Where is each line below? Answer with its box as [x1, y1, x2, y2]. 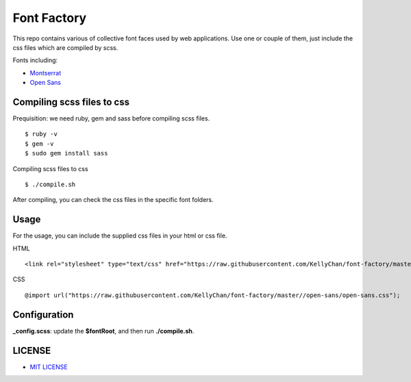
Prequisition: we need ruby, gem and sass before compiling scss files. [12, 114, 210, 123]
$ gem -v [25, 140, 54, 147]
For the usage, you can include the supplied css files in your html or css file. [12, 231, 227, 240]
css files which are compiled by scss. [12, 43, 119, 51]
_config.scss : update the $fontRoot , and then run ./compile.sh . [12, 327, 195, 335]
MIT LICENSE [29, 363, 68, 371]
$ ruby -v [25, 130, 58, 138]
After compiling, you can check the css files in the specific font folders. [12, 196, 214, 204]
